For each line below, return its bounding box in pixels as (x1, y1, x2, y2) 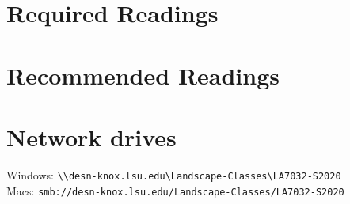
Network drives (6, 120, 177, 153)
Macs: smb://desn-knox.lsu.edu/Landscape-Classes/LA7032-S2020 (6, 182, 344, 198)
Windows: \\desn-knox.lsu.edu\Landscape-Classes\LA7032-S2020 (6, 166, 341, 183)
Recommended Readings (6, 59, 280, 91)
